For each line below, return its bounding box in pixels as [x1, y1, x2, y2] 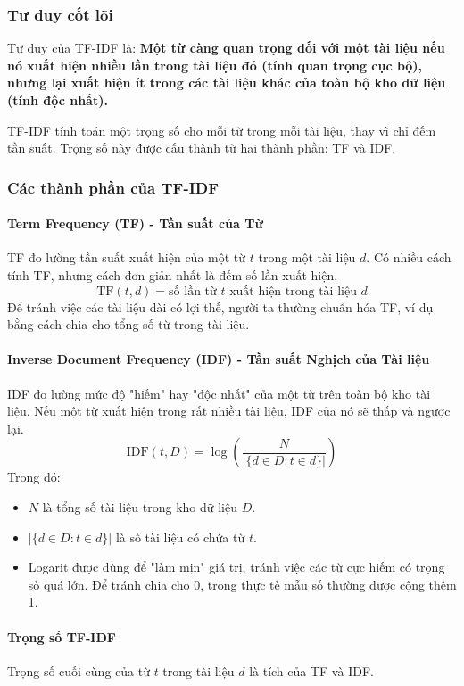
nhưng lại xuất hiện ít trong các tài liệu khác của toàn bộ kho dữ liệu [7, 73, 446, 92]
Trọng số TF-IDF [7, 627, 116, 646]
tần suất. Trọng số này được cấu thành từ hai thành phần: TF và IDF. [7, 138, 396, 157]
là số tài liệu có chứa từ [115, 527, 245, 546]
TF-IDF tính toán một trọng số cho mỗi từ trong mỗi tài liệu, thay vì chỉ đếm [7, 120, 436, 139]
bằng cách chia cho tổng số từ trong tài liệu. [7, 315, 250, 334]
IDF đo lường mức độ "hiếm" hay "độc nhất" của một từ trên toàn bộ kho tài [7, 384, 431, 402]
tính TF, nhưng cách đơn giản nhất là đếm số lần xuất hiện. [7, 266, 338, 285]
